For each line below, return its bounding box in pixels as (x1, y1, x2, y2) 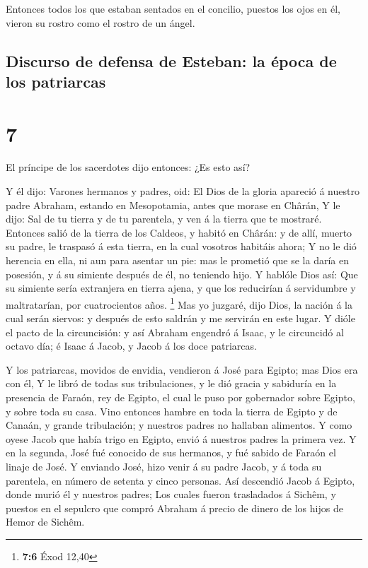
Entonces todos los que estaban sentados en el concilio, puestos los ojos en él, (6, 1, 341, 16)
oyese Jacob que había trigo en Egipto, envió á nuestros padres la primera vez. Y (6, 431, 357, 446)
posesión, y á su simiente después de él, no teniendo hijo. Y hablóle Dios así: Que (6, 266, 358, 281)
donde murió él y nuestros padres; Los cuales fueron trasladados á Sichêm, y (6, 487, 336, 502)
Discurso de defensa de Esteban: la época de (6, 49, 337, 71)
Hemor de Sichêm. (6, 514, 85, 529)
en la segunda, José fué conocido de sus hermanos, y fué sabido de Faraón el (6, 445, 336, 460)
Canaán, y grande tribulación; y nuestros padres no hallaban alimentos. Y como (6, 418, 352, 432)
